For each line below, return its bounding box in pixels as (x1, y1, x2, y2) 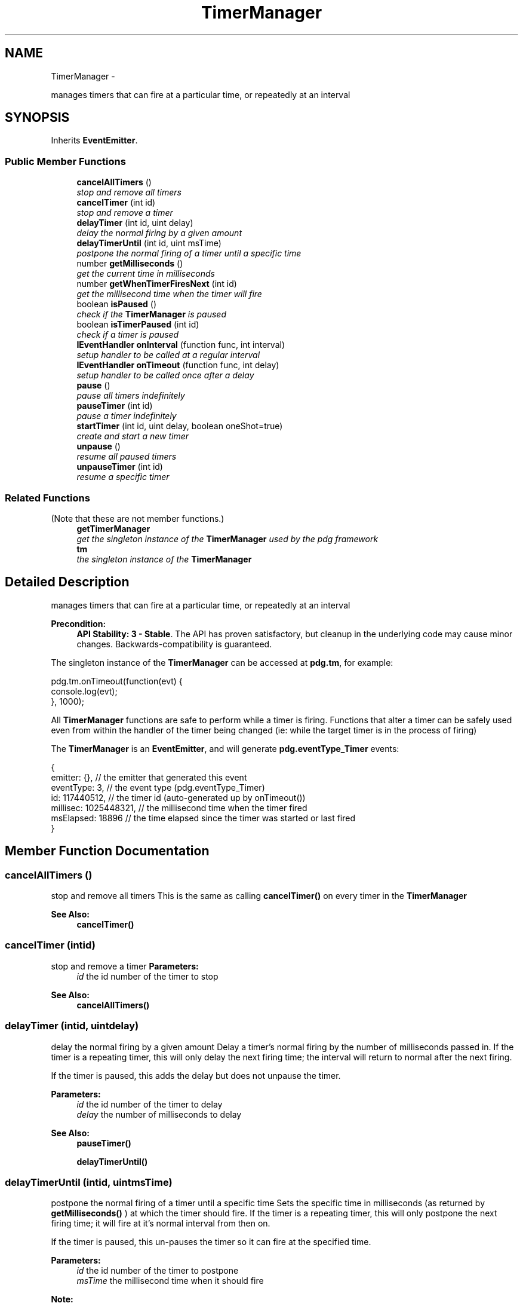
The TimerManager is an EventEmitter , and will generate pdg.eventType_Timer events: (51, 743, 399, 754)
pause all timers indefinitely (76, 390, 185, 401)
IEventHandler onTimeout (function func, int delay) (76, 360, 279, 371)
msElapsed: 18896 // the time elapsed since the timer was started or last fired (51, 812, 356, 823)
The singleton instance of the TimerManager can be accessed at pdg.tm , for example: (51, 657, 393, 668)
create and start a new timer (76, 431, 189, 442)
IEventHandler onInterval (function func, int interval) (76, 339, 285, 350)
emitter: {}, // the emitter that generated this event (51, 772, 247, 782)
